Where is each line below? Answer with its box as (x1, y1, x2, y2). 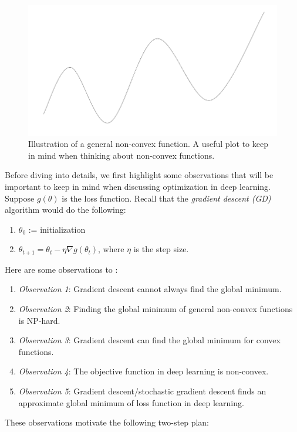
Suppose (5, 192, 35, 204)
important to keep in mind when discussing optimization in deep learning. (5, 180, 271, 193)
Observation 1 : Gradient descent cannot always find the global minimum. (18, 283, 282, 295)
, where (98, 243, 124, 255)
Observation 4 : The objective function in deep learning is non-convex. (18, 365, 269, 377)
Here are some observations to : (5, 263, 118, 275)
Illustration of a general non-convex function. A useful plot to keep (28, 138, 268, 150)
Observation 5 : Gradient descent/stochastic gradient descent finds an (18, 385, 266, 397)
